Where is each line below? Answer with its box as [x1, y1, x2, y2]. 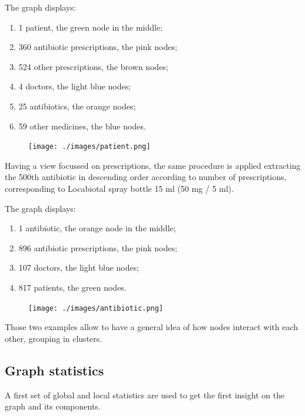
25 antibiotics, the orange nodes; [18, 99, 136, 112]
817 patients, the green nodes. [18, 281, 127, 293]
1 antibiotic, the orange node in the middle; [18, 222, 176, 234]
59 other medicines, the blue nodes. [18, 119, 146, 132]
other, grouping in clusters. [5, 332, 102, 344]
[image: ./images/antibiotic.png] [28, 304, 164, 312]
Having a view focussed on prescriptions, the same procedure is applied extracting [5, 159, 301, 171]
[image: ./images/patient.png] [28, 142, 151, 151]
